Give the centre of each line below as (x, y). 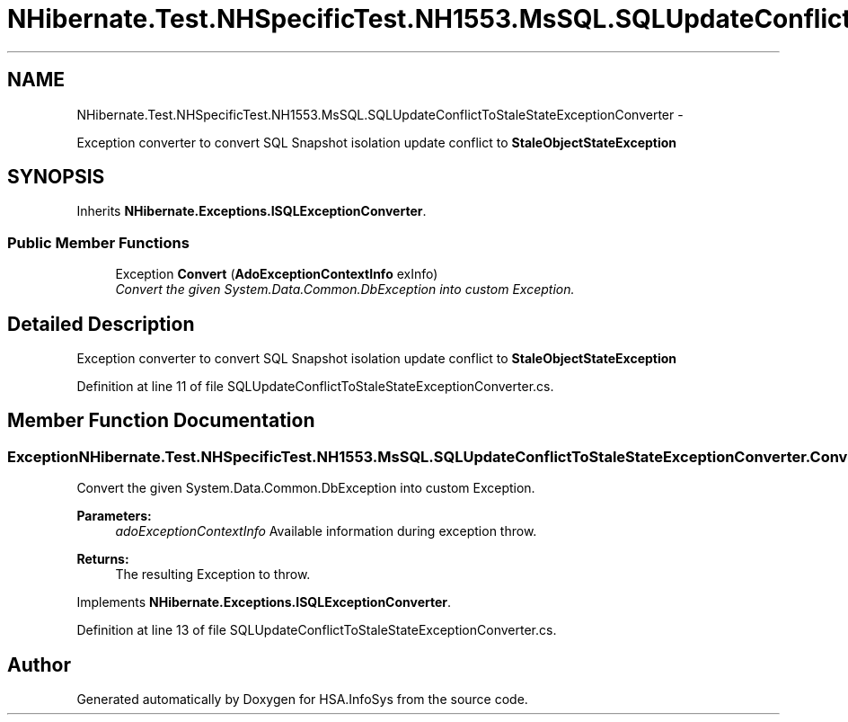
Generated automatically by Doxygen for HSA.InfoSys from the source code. (302, 700)
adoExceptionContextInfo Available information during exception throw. (326, 531)
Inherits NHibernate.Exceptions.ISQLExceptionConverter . (252, 211)
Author (39, 664)
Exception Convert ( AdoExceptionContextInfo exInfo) (277, 274)
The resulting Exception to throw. (213, 575)
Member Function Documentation (161, 421)
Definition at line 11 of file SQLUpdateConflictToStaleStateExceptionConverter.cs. (315, 387)
